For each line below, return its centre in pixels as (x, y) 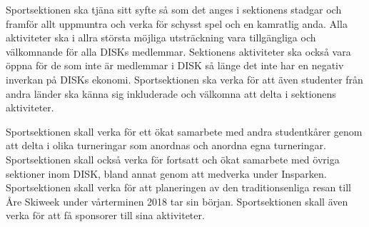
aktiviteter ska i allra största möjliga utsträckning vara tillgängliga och (161, 37)
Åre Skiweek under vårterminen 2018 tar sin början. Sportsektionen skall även (177, 201)
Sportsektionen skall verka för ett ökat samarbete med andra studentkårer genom (184, 131)
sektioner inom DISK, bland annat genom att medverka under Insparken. (166, 173)
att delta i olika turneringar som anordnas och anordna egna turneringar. (166, 145)
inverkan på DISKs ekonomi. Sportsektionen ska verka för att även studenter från (184, 79)
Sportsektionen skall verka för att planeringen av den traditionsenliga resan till (178, 187)
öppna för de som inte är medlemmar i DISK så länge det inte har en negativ (175, 65)
